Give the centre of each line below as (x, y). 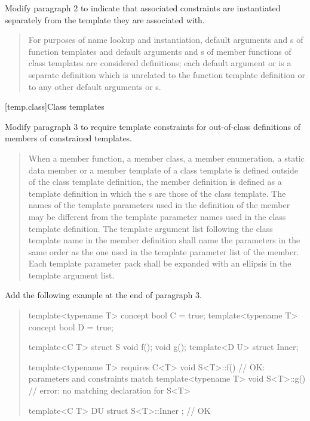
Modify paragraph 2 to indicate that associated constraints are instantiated (143, 8)
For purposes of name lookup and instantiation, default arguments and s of (166, 40)
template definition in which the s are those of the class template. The (157, 193)
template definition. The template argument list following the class (151, 228)
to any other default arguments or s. (95, 86)
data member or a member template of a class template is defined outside (163, 170)
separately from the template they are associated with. (105, 19)
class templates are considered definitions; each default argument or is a (160, 63)
